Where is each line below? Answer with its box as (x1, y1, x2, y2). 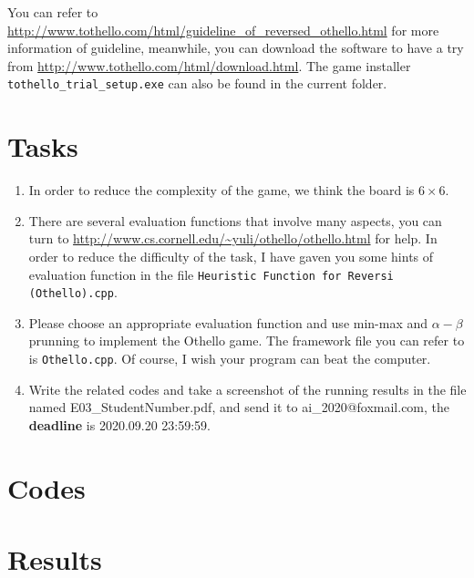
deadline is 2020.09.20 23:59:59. (28, 415, 211, 434)
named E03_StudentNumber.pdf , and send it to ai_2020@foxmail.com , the (28, 397, 450, 417)
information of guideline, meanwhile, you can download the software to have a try (7, 38, 464, 57)
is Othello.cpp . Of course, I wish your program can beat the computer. (28, 349, 431, 368)
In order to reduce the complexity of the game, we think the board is (28, 181, 415, 200)
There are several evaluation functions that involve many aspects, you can (28, 211, 442, 230)
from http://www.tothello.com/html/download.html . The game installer (7, 56, 411, 75)
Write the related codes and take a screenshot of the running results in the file (28, 379, 467, 398)
